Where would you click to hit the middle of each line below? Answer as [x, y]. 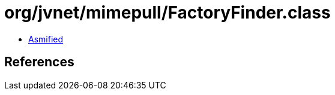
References [39, 62]
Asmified [46, 39]
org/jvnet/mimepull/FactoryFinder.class [167, 13]
